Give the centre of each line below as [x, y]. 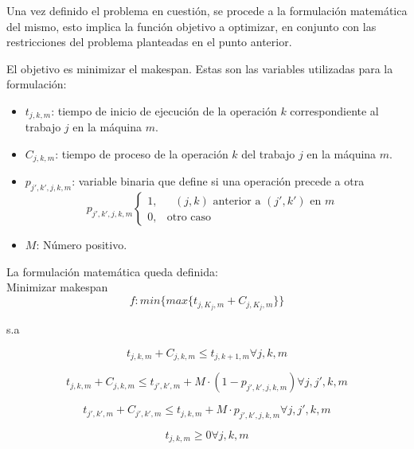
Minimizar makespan [57, 287]
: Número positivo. [82, 245]
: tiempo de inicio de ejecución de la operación [164, 110]
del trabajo [268, 154]
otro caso [189, 217]
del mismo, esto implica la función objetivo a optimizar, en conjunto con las [191, 26]
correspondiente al [334, 110]
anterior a [237, 201]
